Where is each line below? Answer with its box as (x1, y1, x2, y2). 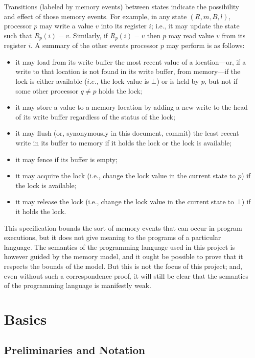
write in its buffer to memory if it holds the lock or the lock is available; (15, 137, 232, 147)
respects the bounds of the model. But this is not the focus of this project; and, (4, 261, 242, 271)
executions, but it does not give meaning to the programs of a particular (4, 232, 221, 242)
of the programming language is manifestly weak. (4, 280, 151, 290)
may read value (168, 30, 214, 40)
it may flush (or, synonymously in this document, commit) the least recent (15, 128, 239, 138)
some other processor (15, 85, 79, 95)
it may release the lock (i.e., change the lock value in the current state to (15, 196, 234, 207)
